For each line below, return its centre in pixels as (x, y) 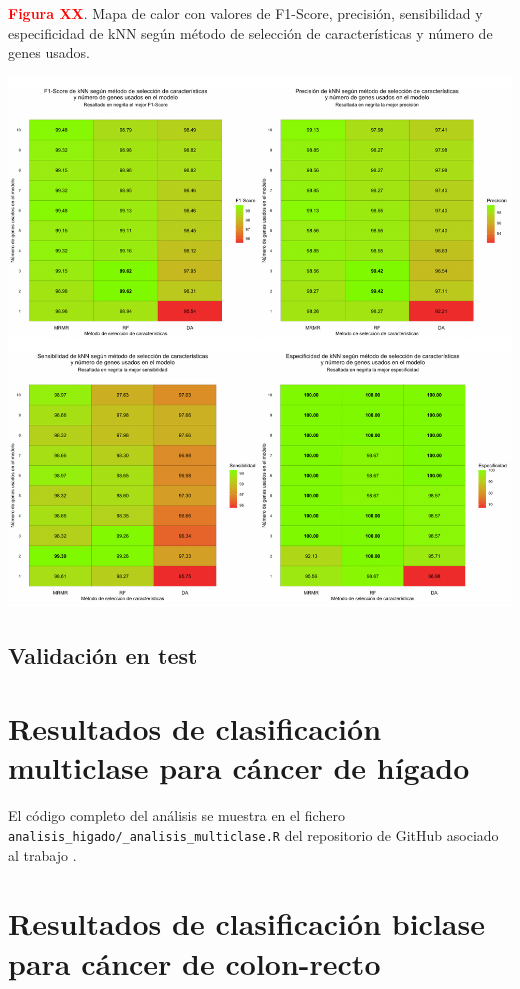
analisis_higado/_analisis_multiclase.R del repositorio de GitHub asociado (253, 834)
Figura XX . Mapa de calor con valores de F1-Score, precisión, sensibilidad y (245, 13)
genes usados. (49, 52)
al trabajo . (42, 854)
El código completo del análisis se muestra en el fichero (176, 815)
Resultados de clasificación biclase (246, 923)
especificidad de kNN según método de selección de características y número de (250, 32)
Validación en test (103, 654)
